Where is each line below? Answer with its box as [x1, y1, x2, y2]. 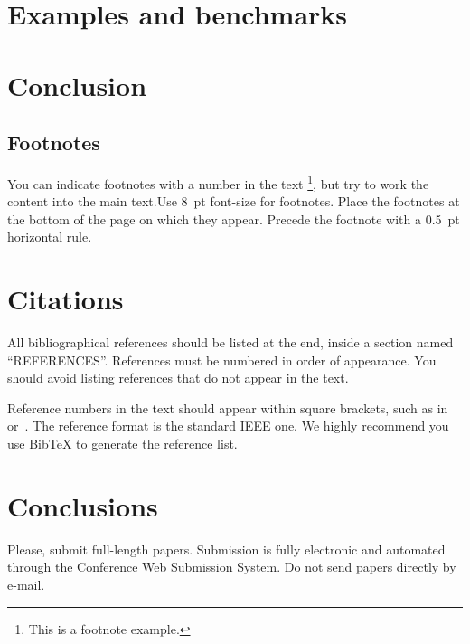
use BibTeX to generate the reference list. [7, 434, 238, 453]
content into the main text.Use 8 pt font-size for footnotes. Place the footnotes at [7, 192, 460, 211]
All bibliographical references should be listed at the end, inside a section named [7, 333, 454, 352]
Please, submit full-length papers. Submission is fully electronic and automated [7, 539, 446, 558]
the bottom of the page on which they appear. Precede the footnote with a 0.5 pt [7, 209, 460, 228]
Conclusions [7, 487, 158, 524]
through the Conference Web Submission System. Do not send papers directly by [7, 557, 456, 576]
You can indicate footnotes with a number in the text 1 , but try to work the [7, 171, 429, 193]
